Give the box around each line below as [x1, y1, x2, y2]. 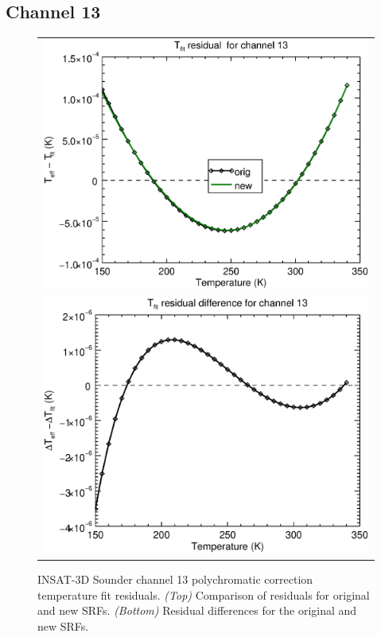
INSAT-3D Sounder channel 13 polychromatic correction [37, 571, 313, 587]
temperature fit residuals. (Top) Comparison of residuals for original [37, 586, 370, 603]
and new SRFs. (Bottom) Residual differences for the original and [37, 602, 357, 619]
